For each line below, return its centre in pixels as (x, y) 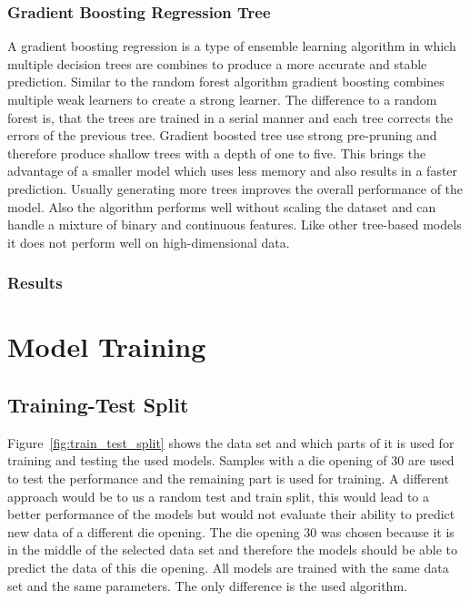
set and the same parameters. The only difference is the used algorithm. (207, 585)
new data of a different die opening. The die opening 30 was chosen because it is (231, 531)
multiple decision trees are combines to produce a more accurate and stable (217, 63)
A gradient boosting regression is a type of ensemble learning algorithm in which (232, 46)
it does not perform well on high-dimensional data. (149, 242)
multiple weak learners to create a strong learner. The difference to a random (222, 99)
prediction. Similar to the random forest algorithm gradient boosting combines (226, 81)
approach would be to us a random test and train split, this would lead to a (219, 496)
